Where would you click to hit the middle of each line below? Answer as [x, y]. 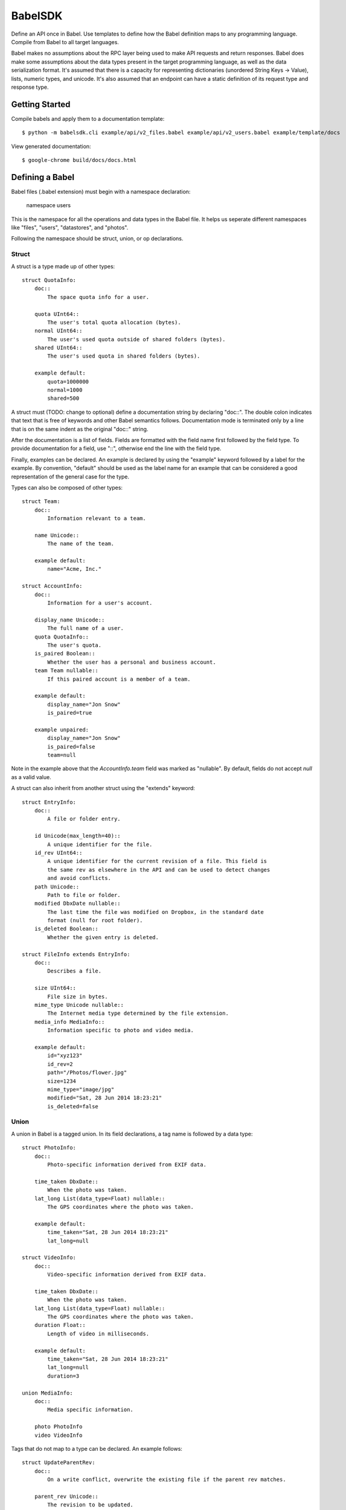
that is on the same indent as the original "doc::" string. [80, 429]
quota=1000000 [68, 381]
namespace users [49, 205]
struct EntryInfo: [49, 802]
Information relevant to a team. [97, 519]
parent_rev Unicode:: [66, 1496]
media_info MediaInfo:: [69, 1022]
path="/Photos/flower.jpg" [87, 1073]
